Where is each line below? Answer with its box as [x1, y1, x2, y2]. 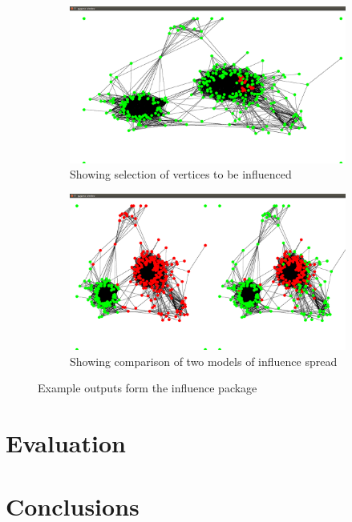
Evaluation [6, 427, 126, 460]
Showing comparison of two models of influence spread [70, 352, 338, 369]
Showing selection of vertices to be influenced [70, 166, 292, 183]
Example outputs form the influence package [38, 379, 257, 396]
